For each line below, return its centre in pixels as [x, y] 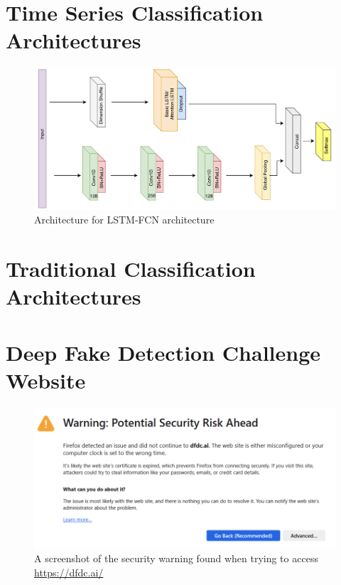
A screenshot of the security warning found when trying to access [176, 558]
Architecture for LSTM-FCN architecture [124, 220]
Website [46, 380]
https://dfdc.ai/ [69, 572]
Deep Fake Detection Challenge [163, 352]
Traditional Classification [131, 269]
